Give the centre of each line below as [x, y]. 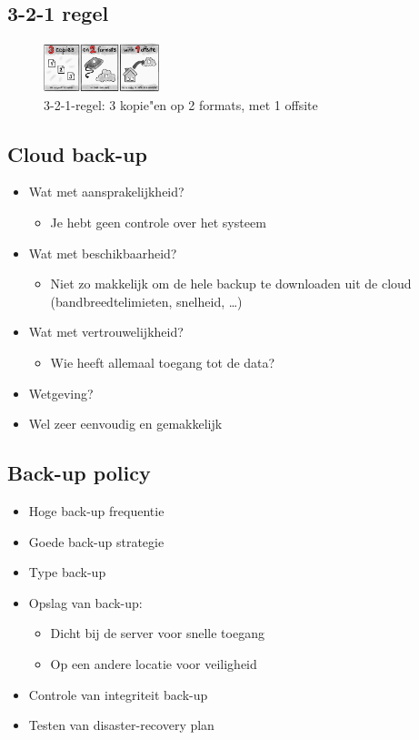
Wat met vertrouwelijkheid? [106, 332]
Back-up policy [79, 473]
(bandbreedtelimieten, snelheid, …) [146, 301]
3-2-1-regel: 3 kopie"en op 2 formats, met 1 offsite [181, 104]
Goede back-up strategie [96, 541]
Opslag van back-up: [85, 602]
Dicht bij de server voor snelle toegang [157, 633]
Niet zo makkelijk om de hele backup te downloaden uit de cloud [231, 284]
